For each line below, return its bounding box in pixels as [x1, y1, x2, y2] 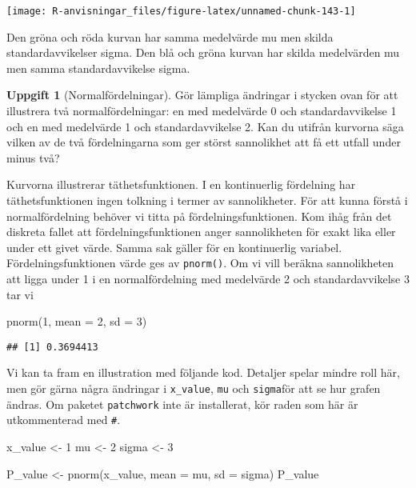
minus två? [6, 149, 60, 166]
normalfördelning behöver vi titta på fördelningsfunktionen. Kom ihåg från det [6, 207, 392, 224]
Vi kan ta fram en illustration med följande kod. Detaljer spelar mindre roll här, [6, 364, 400, 381]
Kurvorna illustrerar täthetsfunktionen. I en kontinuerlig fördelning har [6, 176, 356, 193]
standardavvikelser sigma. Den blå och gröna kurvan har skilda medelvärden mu [6, 44, 400, 61]
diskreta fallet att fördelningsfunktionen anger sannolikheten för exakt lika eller [6, 223, 396, 240]
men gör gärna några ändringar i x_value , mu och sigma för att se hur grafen [6, 380, 381, 397]
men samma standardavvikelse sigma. [6, 59, 190, 76]
